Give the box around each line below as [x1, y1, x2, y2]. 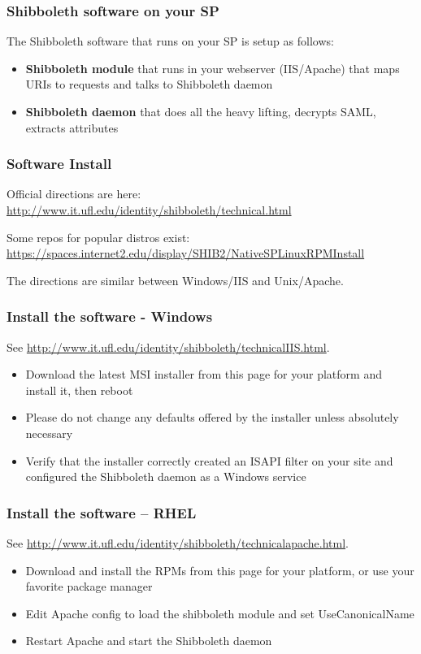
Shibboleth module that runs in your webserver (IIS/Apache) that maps [25, 59, 400, 76]
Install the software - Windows [7, 306, 213, 327]
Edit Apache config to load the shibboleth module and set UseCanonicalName [25, 604, 414, 622]
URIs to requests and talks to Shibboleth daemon [25, 76, 273, 93]
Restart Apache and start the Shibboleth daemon [25, 632, 272, 649]
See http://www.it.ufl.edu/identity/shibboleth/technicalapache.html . [7, 534, 349, 551]
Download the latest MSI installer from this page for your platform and [25, 366, 382, 383]
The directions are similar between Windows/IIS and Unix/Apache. [7, 271, 344, 288]
